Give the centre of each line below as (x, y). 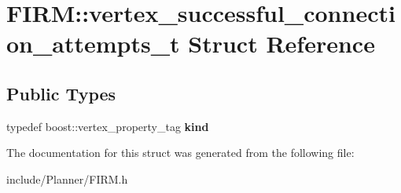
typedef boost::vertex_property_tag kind (108, 126)
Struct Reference (281, 44)
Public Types (61, 93)
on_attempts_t (93, 44)
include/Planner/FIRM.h (67, 178)
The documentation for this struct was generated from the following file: (180, 153)
